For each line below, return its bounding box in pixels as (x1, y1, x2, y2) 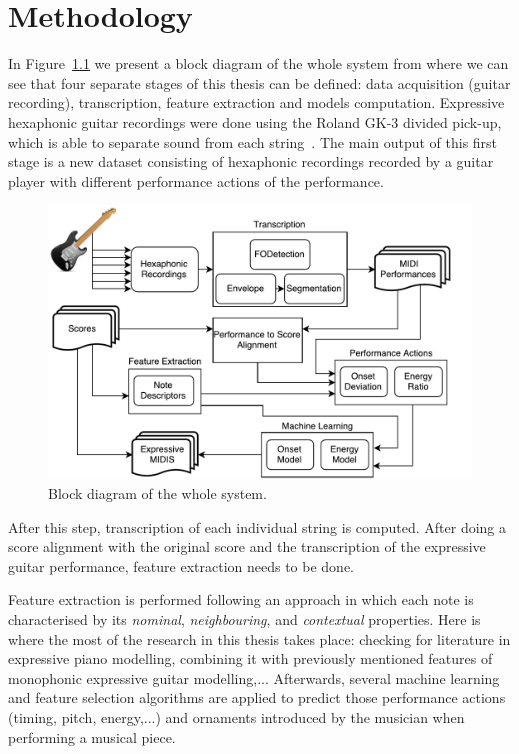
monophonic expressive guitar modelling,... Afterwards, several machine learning (8, 667, 500, 688)
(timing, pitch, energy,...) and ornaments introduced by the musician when (8, 706, 465, 727)
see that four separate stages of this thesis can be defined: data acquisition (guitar (8, 72, 511, 93)
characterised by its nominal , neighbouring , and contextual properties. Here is (8, 608, 481, 629)
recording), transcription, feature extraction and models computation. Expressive (8, 92, 505, 113)
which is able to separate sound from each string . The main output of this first (8, 131, 498, 152)
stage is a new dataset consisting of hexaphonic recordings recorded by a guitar (8, 151, 494, 172)
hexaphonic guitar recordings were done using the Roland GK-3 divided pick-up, (8, 111, 502, 132)
